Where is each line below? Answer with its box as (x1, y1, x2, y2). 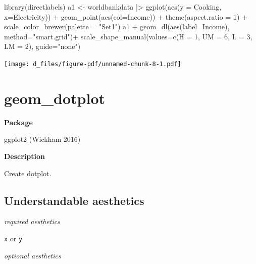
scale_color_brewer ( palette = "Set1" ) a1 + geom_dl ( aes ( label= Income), (4, 21, 230, 32)
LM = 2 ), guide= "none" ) (4, 41, 81, 51)
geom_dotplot (4, 87, 106, 108)
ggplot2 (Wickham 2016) (4, 134, 81, 144)
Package (4, 117, 33, 127)
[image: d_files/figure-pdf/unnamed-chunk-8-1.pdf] (4, 60, 181, 68)
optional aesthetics (4, 250, 61, 260)
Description (4, 150, 45, 161)
